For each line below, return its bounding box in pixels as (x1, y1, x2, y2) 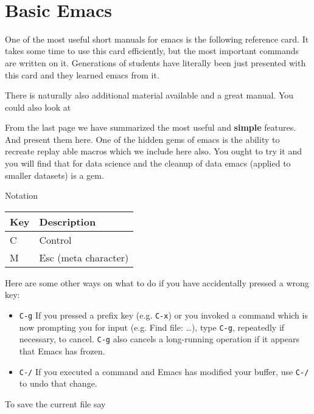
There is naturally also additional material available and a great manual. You (5, 89, 294, 102)
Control (39, 232, 72, 247)
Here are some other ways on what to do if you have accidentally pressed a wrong (5, 276, 309, 289)
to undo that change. (19, 377, 97, 390)
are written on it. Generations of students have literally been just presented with (5, 56, 306, 69)
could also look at (5, 100, 71, 113)
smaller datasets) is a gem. (5, 168, 104, 181)
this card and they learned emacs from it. (5, 68, 159, 81)
